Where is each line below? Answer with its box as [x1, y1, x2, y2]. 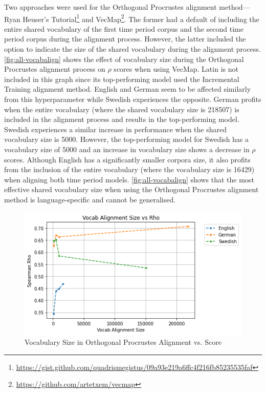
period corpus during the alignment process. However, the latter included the [4, 33, 246, 44]
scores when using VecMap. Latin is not [114, 64, 238, 74]
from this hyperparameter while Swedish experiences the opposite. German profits [4, 94, 261, 104]
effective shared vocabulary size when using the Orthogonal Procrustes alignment [4, 184, 259, 195]
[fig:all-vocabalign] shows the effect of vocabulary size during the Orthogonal [4, 53, 244, 64]
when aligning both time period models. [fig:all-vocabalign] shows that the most [4, 174, 254, 184]
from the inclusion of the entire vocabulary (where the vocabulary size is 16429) [4, 164, 255, 175]
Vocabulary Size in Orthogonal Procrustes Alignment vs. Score [25, 337, 221, 347]
